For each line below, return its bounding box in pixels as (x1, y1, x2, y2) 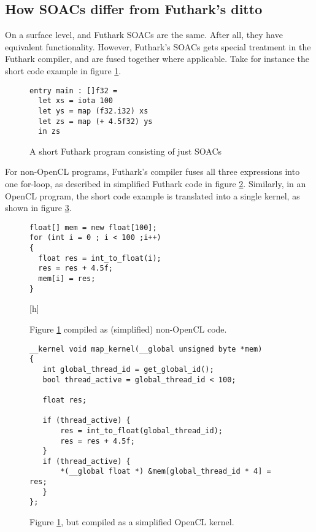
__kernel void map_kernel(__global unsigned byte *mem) (29, 344, 263, 353)
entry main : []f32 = (29, 86, 118, 95)
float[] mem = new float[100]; (29, 223, 157, 232)
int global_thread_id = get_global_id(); (42, 364, 214, 374)
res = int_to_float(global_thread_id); (60, 426, 223, 435)
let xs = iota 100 (38, 96, 114, 106)
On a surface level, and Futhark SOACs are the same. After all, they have (5, 28, 283, 41)
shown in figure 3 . (5, 201, 72, 214)
